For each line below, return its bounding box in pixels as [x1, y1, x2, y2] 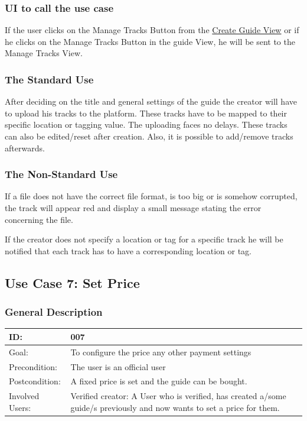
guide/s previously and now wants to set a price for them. [70, 401, 280, 413]
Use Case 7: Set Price [5, 273, 140, 292]
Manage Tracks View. [5, 47, 83, 59]
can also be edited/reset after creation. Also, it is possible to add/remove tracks [5, 130, 293, 142]
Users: [9, 401, 31, 413]
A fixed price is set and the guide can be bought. [70, 375, 247, 387]
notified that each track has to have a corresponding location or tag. [5, 244, 252, 257]
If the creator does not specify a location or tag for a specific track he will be [5, 233, 283, 245]
